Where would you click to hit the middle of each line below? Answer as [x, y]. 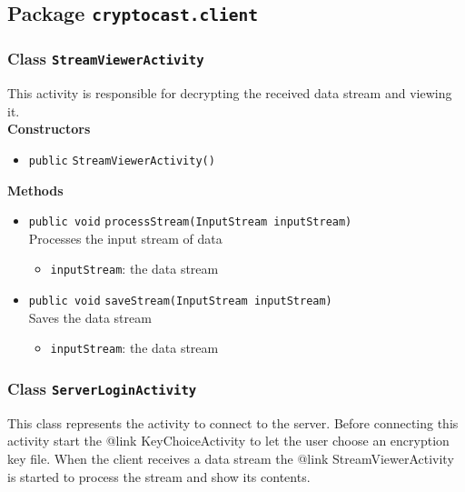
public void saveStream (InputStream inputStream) [180, 301]
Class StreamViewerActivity [106, 59]
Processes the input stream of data [125, 238]
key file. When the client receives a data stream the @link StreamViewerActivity [231, 458]
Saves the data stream [90, 317]
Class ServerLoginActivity [102, 388]
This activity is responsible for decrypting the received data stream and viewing [230, 93]
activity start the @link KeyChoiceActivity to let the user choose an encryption [228, 441]
